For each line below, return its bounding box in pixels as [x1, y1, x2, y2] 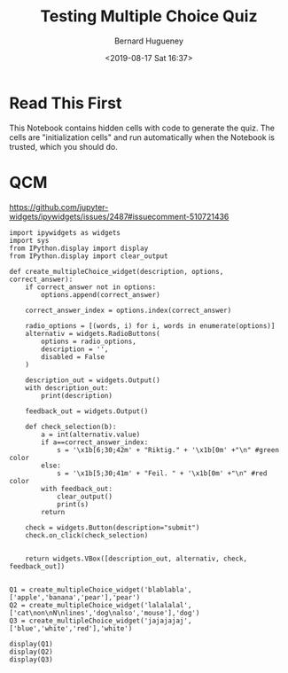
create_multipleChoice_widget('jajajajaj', [28, 616, 192, 625]
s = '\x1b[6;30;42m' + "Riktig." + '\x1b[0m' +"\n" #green [56, 445, 279, 454]
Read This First [9, 93, 122, 113]
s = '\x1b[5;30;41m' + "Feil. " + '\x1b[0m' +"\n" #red [56, 468, 268, 478]
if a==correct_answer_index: [41, 437, 149, 447]
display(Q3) [9, 654, 53, 664]
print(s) [56, 499, 90, 509]
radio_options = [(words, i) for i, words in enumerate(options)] [25, 321, 276, 330]
